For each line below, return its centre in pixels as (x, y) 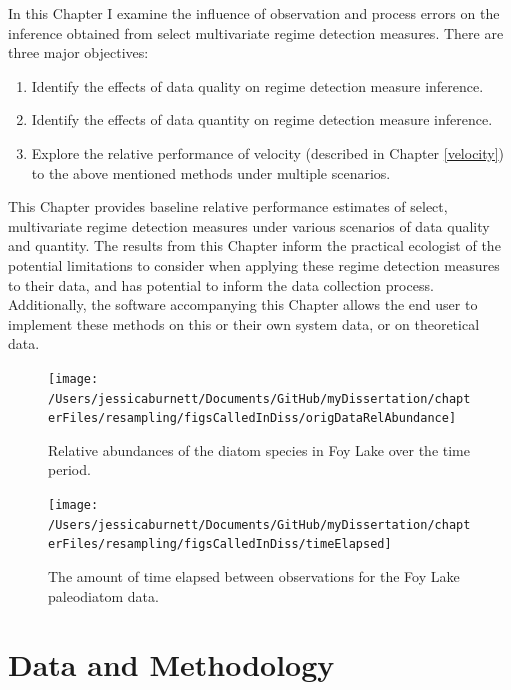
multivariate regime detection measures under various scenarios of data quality (249, 225)
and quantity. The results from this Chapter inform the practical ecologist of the (254, 245)
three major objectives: (78, 52)
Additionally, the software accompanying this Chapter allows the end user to (243, 304)
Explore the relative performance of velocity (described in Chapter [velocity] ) (268, 152)
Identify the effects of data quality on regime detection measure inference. (257, 85)
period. (69, 469)
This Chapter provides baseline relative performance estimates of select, (228, 206)
